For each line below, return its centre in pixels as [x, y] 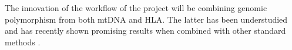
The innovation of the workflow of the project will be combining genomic [136, 8]
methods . [23, 42]
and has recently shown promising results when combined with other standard [145, 31]
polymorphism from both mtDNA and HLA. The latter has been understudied [146, 19]
